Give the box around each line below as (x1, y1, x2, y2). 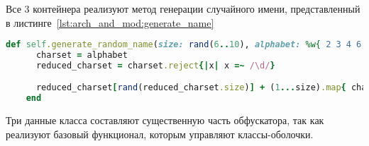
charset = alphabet (35, 50, 128, 61)
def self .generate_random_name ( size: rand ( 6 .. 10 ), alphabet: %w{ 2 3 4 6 (6, 39, 362, 50)
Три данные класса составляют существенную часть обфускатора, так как (6, 113, 324, 128)
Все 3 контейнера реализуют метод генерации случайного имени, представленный (6, 1, 360, 16)
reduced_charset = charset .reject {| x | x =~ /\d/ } (35, 60, 275, 71)
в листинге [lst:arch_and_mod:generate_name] (6, 15, 214, 30)
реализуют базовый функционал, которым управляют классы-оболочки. (6, 126, 314, 141)
